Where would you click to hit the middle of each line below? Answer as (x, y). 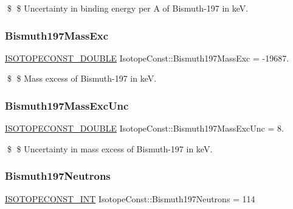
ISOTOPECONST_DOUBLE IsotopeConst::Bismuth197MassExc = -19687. (147, 58)
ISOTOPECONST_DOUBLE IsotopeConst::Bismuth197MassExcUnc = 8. (144, 128)
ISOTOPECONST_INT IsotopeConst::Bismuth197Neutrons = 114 (130, 198)
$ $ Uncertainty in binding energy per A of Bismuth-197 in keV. (128, 8)
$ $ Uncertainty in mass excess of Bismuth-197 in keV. (110, 148)
